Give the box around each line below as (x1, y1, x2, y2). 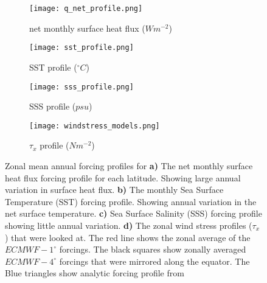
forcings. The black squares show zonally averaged (59, 243, 246, 256)
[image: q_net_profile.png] (29, 4, 143, 13)
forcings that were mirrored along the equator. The (59, 254, 250, 267)
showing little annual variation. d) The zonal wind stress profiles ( (5, 218, 252, 231)
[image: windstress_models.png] (29, 121, 160, 130)
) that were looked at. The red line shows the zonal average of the (5, 231, 251, 243)
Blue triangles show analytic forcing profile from (5, 267, 184, 279)
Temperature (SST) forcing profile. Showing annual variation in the (5, 195, 257, 208)
